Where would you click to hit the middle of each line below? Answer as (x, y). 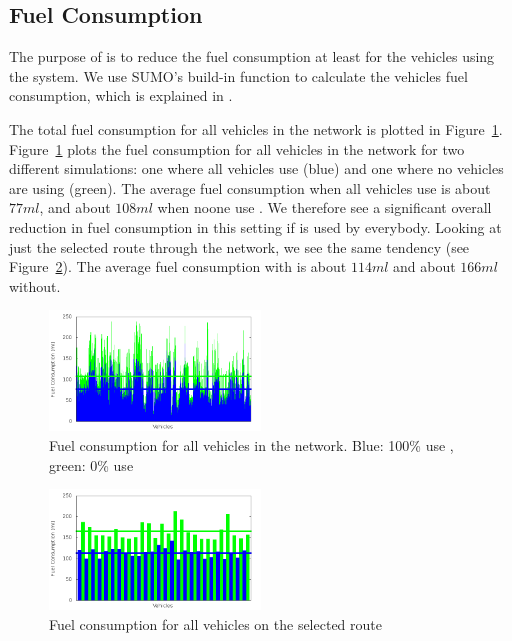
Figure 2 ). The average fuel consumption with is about (178, 266)
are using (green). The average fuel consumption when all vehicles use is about (250, 187)
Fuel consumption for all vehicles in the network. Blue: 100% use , (251, 445)
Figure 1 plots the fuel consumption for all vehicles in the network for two (237, 148)
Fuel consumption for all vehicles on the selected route (215, 623)
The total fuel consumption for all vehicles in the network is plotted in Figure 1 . (256, 128)
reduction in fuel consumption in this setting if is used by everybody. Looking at (255, 226)
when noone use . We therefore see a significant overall (324, 207)
